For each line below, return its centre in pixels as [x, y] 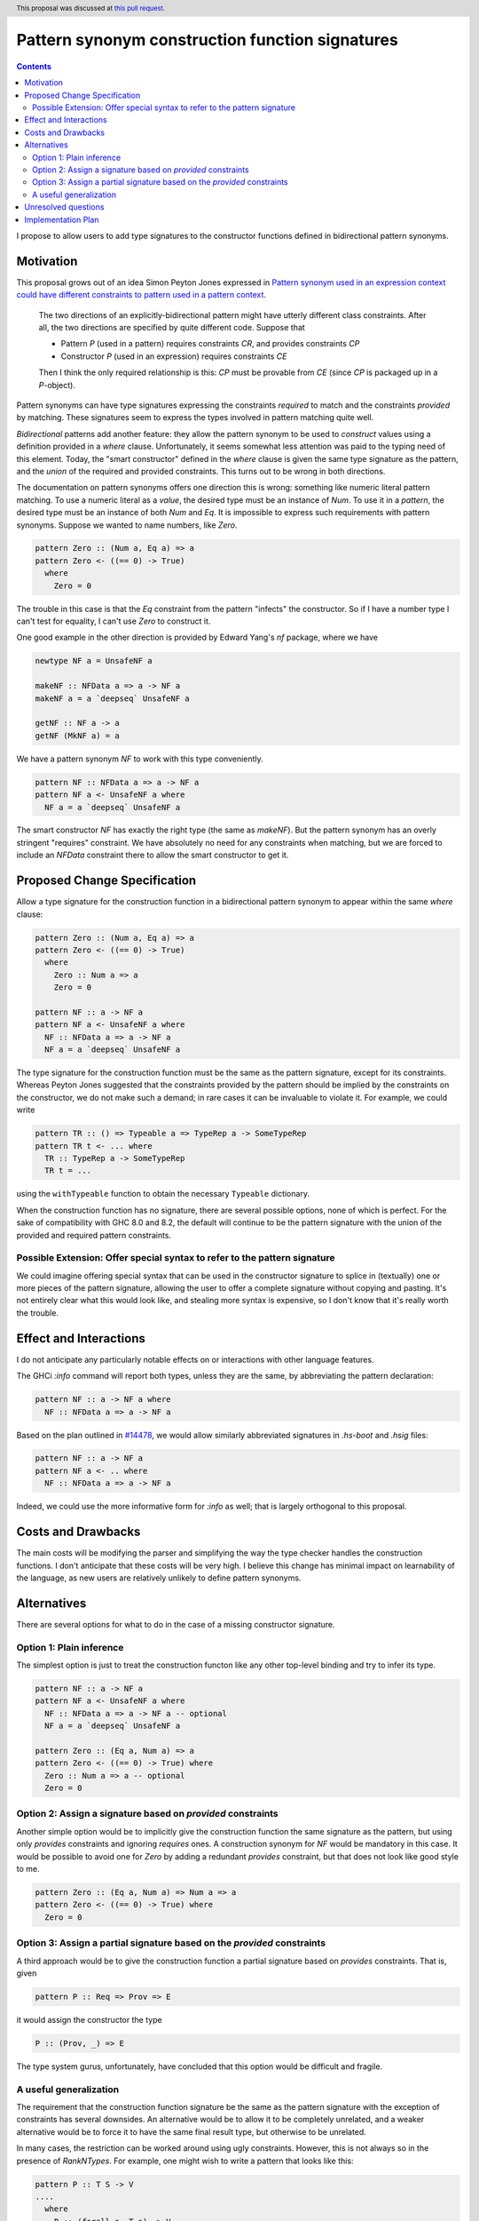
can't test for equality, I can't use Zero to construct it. [114, 621]
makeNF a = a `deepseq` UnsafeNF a [112, 698]
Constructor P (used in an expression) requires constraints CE [174, 356]
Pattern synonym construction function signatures [207, 40]
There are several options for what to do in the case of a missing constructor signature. [176, 1624]
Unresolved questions [64, 207]
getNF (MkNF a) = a [77, 736]
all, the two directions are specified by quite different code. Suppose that [172, 328]
